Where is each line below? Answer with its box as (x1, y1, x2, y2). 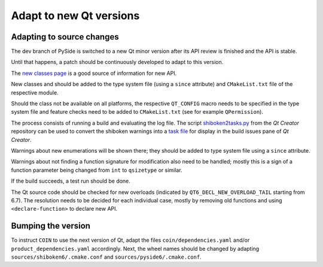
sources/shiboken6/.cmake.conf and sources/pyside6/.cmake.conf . (11, 253, 202, 260)
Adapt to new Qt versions (11, 9, 140, 22)
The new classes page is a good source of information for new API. (11, 69, 177, 77)
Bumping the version (11, 221, 91, 231)
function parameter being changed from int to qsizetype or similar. (11, 166, 182, 174)
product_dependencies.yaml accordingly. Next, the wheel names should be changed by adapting (11, 245, 260, 252)
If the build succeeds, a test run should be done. (11, 177, 131, 185)
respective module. (11, 89, 59, 96)
